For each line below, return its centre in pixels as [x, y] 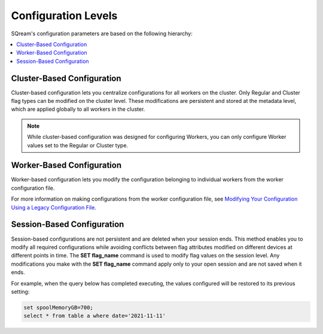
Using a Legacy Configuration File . [54, 207]
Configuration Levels [64, 16]
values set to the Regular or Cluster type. [78, 145]
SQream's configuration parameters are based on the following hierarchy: [102, 34]
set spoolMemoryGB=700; [59, 307]
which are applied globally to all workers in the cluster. [78, 109]
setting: [20, 292]
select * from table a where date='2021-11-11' [95, 316]
